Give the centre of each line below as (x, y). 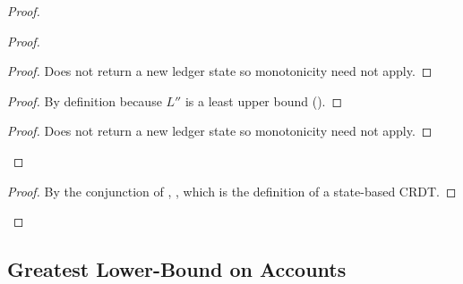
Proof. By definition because (85, 100)
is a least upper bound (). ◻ (264, 100)
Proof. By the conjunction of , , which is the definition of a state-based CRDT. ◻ (232, 191)
